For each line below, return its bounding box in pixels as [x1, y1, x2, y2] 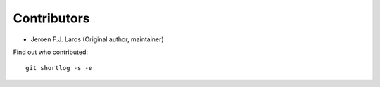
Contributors [13, 11, 91, 26]
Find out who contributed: [13, 48, 88, 56]
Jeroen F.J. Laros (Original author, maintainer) [30, 35, 165, 43]
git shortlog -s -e [25, 64, 93, 72]
